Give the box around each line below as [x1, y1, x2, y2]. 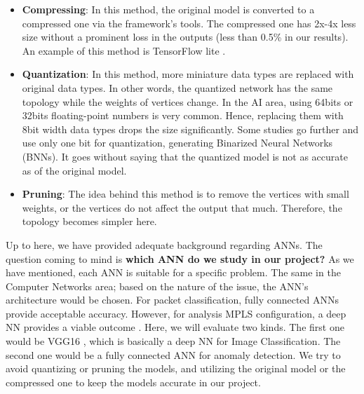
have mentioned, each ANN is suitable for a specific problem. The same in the [6, 265, 341, 280]
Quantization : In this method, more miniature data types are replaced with [22, 67, 354, 81]
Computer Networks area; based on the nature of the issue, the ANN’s [6, 278, 309, 293]
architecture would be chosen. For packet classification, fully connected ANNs [6, 292, 339, 307]
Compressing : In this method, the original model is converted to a [22, 2, 315, 16]
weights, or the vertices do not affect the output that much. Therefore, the [22, 200, 342, 215]
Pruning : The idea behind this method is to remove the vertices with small [22, 186, 349, 201]
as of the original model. [22, 163, 127, 177]
